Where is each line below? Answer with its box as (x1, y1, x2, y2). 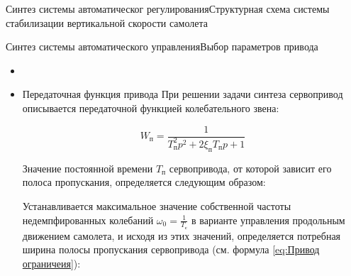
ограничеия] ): (22, 255, 81, 270)
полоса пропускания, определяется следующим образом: (22, 175, 266, 189)
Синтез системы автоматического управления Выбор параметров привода (6, 39, 318, 54)
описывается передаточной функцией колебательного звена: (22, 100, 279, 115)
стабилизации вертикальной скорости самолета (6, 15, 208, 30)
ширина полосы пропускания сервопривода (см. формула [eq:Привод (22, 242, 320, 257)
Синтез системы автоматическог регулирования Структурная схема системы (6, 1, 330, 16)
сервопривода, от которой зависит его (169, 160, 332, 175)
